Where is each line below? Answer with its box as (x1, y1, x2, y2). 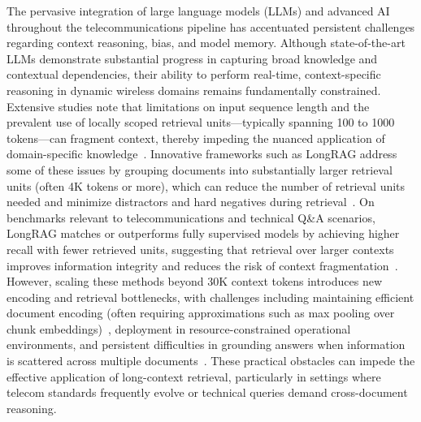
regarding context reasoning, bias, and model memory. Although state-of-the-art (7, 34, 406, 51)
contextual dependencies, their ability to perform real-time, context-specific (7, 66, 381, 83)
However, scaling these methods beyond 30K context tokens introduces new (7, 273, 383, 290)
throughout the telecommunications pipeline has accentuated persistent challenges (7, 18, 415, 35)
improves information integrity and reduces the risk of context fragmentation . (7, 256, 398, 273)
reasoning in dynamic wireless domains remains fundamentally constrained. (7, 81, 381, 98)
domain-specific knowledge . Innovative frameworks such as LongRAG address (7, 145, 397, 162)
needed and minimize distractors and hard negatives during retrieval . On (7, 193, 375, 210)
